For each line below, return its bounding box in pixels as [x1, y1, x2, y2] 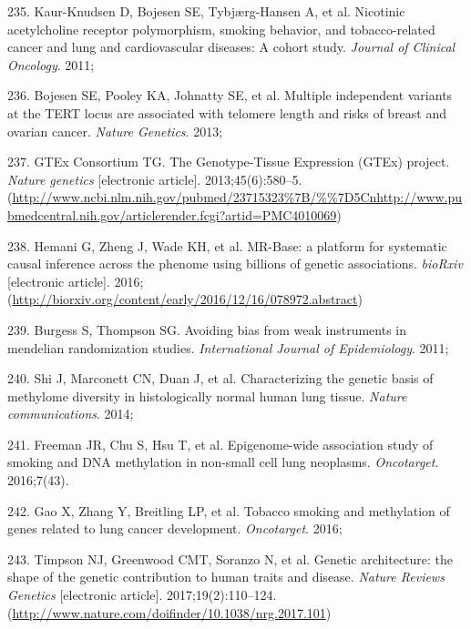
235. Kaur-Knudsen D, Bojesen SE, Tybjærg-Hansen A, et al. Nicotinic [7, 2, 405, 20]
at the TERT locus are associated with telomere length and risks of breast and [7, 103, 447, 122]
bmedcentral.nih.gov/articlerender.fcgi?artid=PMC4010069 [7, 205, 337, 224]
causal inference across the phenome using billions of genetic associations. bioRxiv [7, 254, 463, 273]
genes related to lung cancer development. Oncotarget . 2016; [7, 519, 343, 538]
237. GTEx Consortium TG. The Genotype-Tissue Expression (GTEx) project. [7, 152, 450, 171]
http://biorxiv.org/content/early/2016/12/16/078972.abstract [12, 289, 358, 309]
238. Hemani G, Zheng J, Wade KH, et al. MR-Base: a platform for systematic [7, 236, 447, 255]
